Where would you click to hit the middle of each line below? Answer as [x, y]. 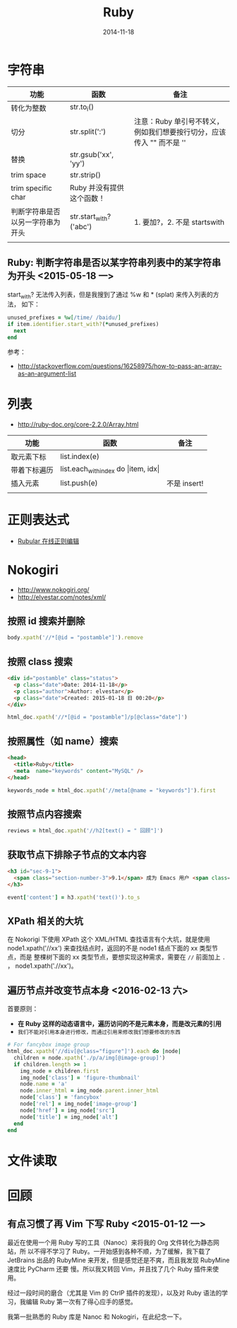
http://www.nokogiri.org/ [53, 589]
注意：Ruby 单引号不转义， [178, 121]
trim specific [32, 188]
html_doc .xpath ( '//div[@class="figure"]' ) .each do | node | [94, 1052]
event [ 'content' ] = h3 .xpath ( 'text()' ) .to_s [74, 897]
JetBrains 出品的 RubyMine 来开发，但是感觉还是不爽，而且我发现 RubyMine [119, 1260]
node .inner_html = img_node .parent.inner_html [90, 1091]
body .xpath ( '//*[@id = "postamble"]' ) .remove [75, 638]
